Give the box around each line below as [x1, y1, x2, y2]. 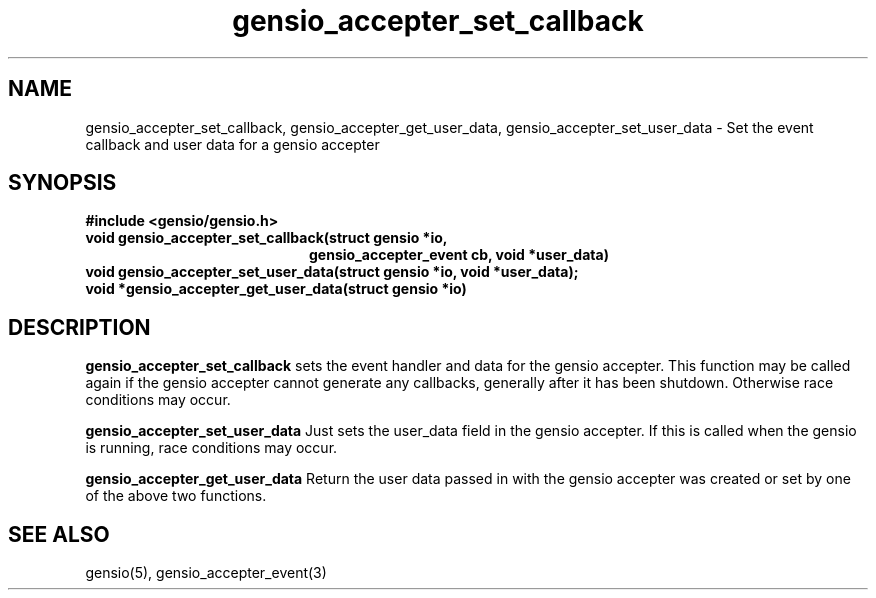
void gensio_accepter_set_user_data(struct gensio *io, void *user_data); [85, 263, 579, 281]
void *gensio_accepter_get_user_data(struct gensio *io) [85, 280, 467, 298]
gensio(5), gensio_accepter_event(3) [85, 564, 327, 582]
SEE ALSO [8, 521, 110, 547]
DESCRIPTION [8, 314, 151, 340]
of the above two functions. [85, 487, 267, 505]
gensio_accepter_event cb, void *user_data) [309, 246, 609, 264]
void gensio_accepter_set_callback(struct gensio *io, [85, 229, 448, 247]
